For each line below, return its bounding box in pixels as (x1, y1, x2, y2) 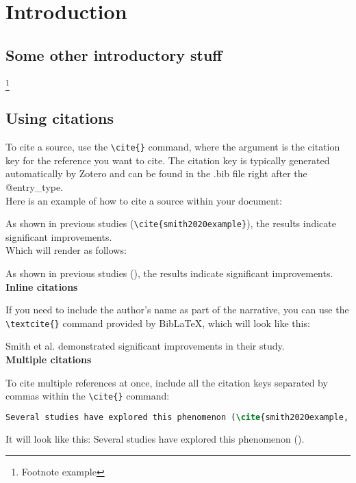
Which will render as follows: (5, 243, 127, 257)
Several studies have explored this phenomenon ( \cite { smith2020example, (5, 412, 349, 422)
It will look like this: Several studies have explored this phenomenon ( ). (5, 431, 305, 445)
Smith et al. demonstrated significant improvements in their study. (5, 339, 285, 353)
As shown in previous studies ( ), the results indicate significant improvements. (5, 265, 333, 280)
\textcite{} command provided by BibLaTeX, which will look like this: (5, 315, 310, 330)
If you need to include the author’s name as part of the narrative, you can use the (5, 302, 349, 317)
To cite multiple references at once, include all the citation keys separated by (5, 375, 328, 389)
